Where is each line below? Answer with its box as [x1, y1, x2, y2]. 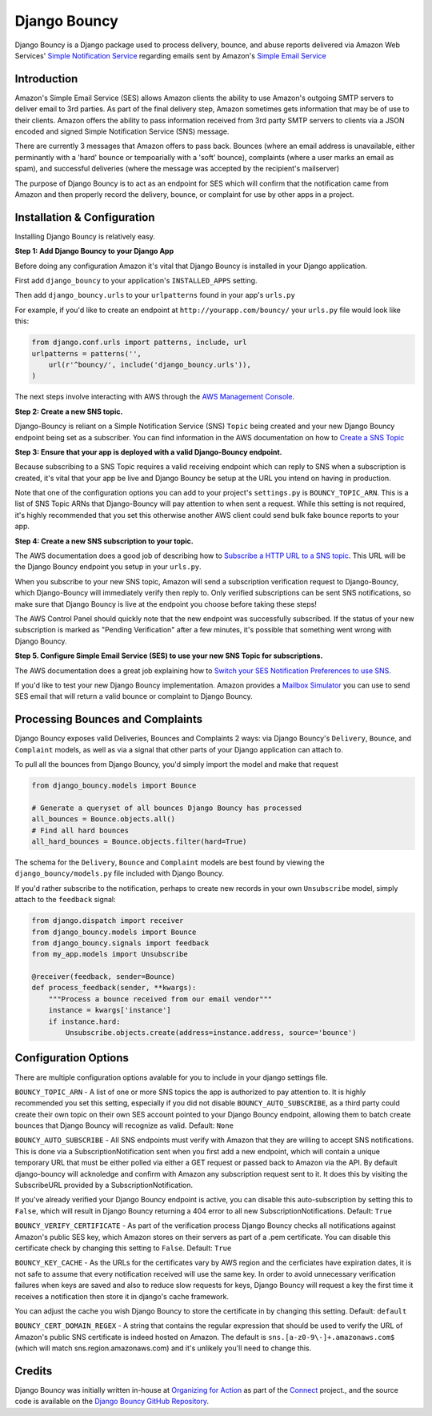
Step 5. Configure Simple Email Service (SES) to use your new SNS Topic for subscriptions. [14, 651, 323, 660]
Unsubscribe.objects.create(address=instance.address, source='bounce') [65, 1029, 357, 1037]
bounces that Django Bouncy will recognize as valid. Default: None [14, 1121, 234, 1130]
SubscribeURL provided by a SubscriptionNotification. [14, 1181, 194, 1190]
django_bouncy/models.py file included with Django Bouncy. [14, 868, 224, 878]
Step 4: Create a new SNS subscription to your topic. [14, 536, 194, 546]
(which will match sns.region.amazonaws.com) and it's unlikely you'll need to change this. [14, 1343, 312, 1353]
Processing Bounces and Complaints [14, 712, 203, 726]
